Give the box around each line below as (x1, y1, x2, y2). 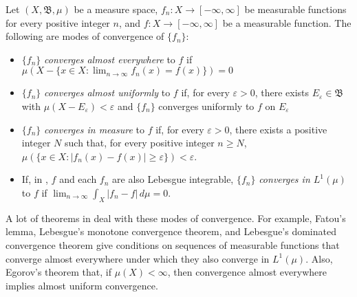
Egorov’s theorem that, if (6, 265, 111, 279)
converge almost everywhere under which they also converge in (6, 251, 270, 265)
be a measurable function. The (222, 15, 351, 30)
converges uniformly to (158, 98, 255, 113)
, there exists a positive (229, 122, 327, 136)
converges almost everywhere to (44, 52, 175, 66)
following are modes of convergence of (6, 29, 164, 43)
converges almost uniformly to (44, 85, 171, 100)
